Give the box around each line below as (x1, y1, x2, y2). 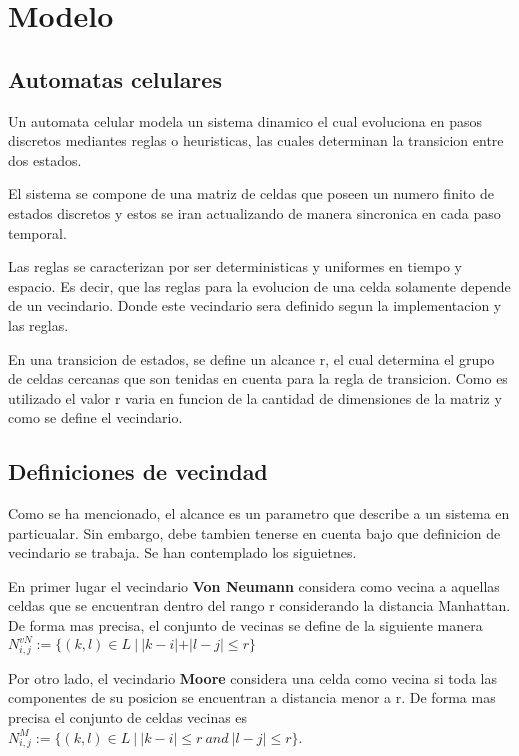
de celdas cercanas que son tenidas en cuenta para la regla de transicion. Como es (8, 368, 508, 389)
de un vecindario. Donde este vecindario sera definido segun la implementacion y (8, 295, 502, 316)
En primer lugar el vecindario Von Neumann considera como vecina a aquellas (8, 575, 500, 596)
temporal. (8, 222, 67, 243)
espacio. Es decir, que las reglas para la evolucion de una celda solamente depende (8, 275, 511, 296)
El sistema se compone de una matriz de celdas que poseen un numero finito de (8, 183, 494, 204)
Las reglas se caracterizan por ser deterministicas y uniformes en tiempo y (8, 256, 463, 277)
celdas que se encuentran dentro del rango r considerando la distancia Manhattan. (8, 595, 511, 616)
